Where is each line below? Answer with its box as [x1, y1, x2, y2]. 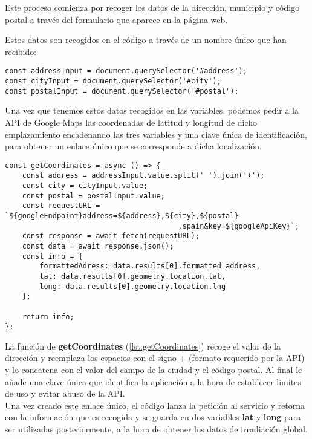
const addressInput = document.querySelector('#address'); [5, 67, 247, 76]
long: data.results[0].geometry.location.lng [39, 282, 226, 291]
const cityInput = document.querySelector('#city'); [5, 77, 221, 86]
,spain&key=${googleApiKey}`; [178, 221, 299, 230]
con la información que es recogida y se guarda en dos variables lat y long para [5, 411, 301, 423]
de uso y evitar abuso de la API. [5, 387, 125, 400]
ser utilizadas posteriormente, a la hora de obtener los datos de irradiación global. [5, 423, 308, 435]
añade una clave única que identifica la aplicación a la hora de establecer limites [5, 375, 301, 388]
